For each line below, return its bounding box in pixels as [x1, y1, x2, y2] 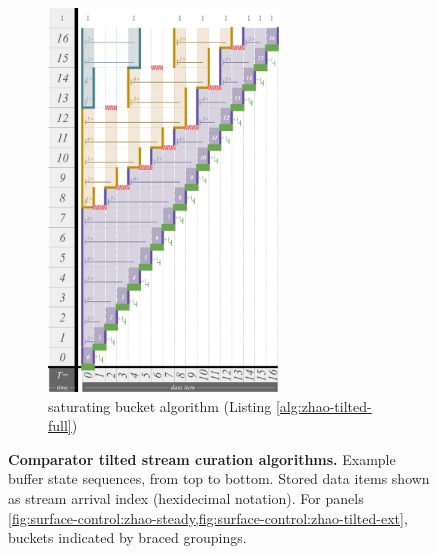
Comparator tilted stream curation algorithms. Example [8, 448, 396, 469]
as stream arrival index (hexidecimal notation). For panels [8, 487, 364, 508]
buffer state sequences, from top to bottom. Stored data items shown [8, 468, 430, 489]
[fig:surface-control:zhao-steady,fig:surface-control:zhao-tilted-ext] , [8, 507, 408, 528]
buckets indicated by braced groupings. [8, 527, 247, 548]
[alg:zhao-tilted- [275, 395, 372, 416]
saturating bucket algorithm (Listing [48, 395, 272, 416]
